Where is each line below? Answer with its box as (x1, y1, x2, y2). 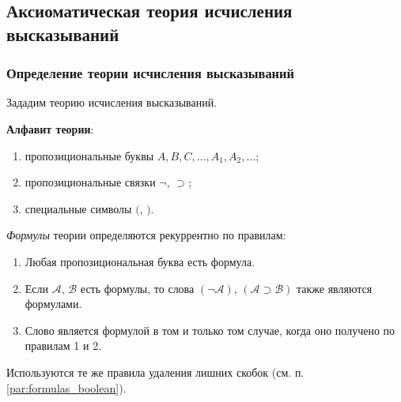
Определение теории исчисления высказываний (6, 63, 294, 83)
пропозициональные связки (25, 174, 156, 190)
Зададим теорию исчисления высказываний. (6, 94, 218, 111)
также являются (297, 280, 373, 296)
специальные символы (25, 200, 132, 216)
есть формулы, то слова (80, 280, 195, 296)
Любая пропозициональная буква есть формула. (25, 253, 255, 269)
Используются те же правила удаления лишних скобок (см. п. (6, 363, 305, 380)
